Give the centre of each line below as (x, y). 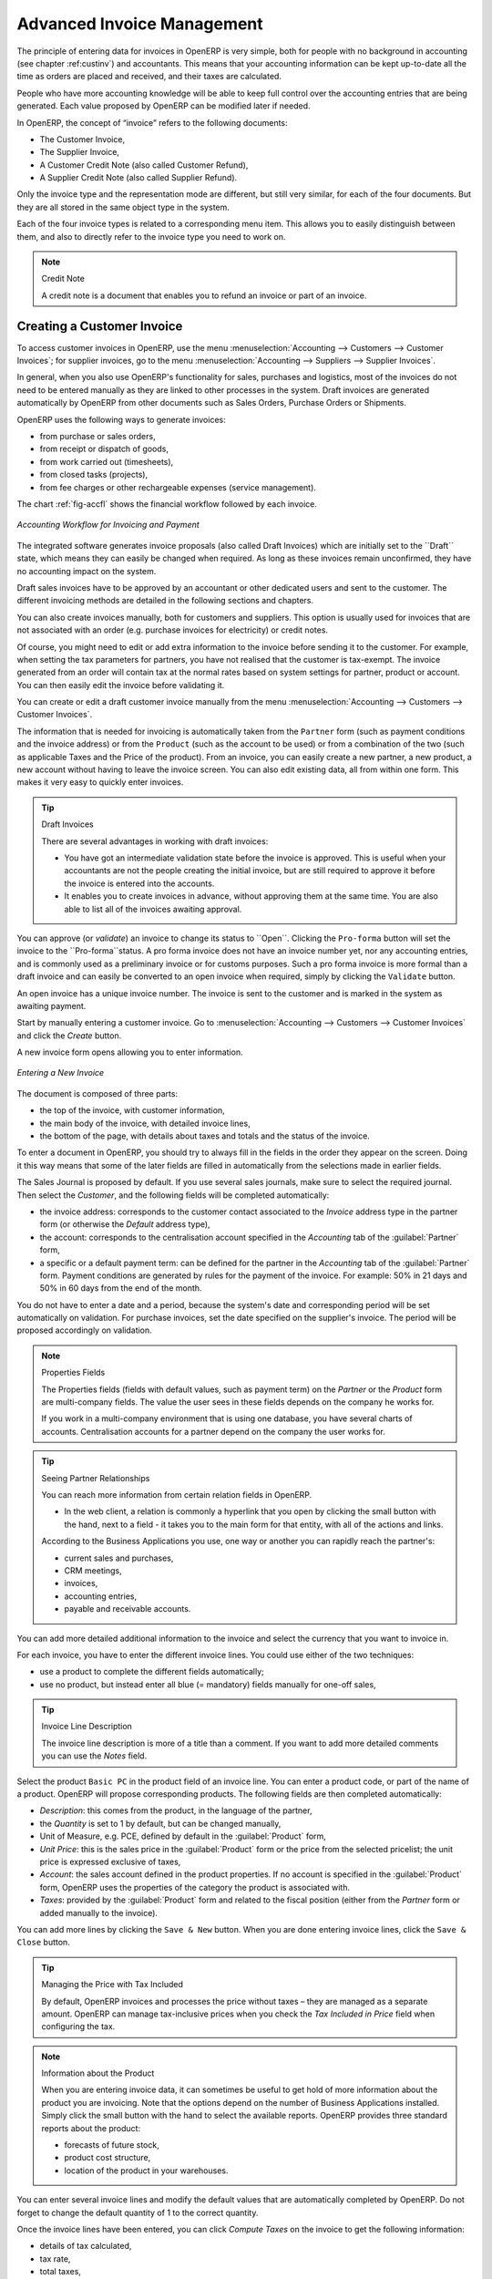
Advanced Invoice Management (140, 24)
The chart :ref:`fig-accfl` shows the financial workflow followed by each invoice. (167, 504)
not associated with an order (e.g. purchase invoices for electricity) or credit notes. (172, 630)
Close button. (43, 1943)
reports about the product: (91, 2128)
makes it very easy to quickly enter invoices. (100, 782)
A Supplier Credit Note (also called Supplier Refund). (138, 178)
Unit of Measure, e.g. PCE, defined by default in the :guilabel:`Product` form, (183, 1836)
